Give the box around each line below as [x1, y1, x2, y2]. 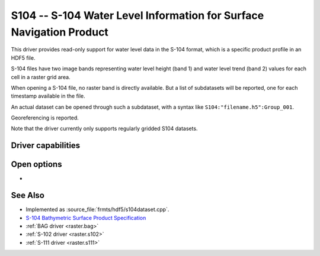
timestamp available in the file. [11, 92, 85, 100]
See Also [11, 190, 44, 200]
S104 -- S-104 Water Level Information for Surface [11, 9, 264, 22]
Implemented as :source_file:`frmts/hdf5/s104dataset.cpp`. [25, 206, 169, 213]
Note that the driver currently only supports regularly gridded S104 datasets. [11, 125, 198, 132]
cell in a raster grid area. [11, 73, 71, 80]
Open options [11, 160, 62, 170]
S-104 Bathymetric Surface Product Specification [25, 214, 146, 221]
